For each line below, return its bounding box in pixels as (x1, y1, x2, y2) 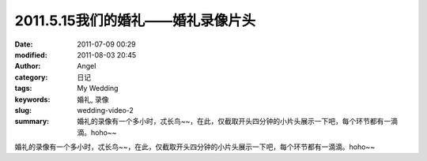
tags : (14, 84, 32, 93)
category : (14, 72, 48, 82)
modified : (14, 50, 47, 59)
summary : (14, 117, 50, 126)
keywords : (14, 95, 51, 104)
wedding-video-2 (77, 105, 134, 114)
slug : (14, 105, 32, 114)
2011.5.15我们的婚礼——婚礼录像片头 (14, 12, 256, 29)
